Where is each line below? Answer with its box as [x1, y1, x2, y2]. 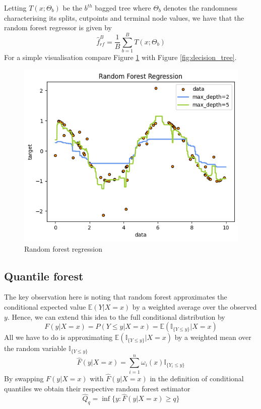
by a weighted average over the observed [132, 301, 257, 312]
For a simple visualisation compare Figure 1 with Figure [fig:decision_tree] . [4, 51, 237, 62]
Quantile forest [4, 268, 84, 283]
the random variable [4, 343, 67, 354]
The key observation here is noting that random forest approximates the [4, 291, 227, 302]
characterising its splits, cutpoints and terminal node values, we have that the [4, 12, 244, 23]
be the [62, 3, 82, 13]
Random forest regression [24, 243, 102, 254]
